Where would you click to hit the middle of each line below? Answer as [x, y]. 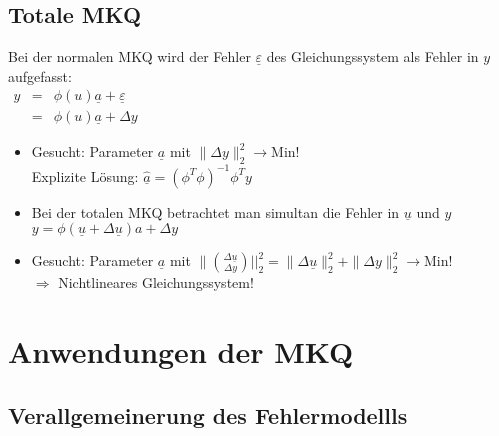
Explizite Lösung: [85, 175]
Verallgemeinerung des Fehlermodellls [208, 414]
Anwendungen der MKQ [181, 351]
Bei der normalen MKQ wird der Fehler [129, 56]
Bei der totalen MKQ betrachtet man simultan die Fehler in [215, 211]
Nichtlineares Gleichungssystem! [156, 282]
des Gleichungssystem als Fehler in [372, 56]
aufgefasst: [40, 75]
